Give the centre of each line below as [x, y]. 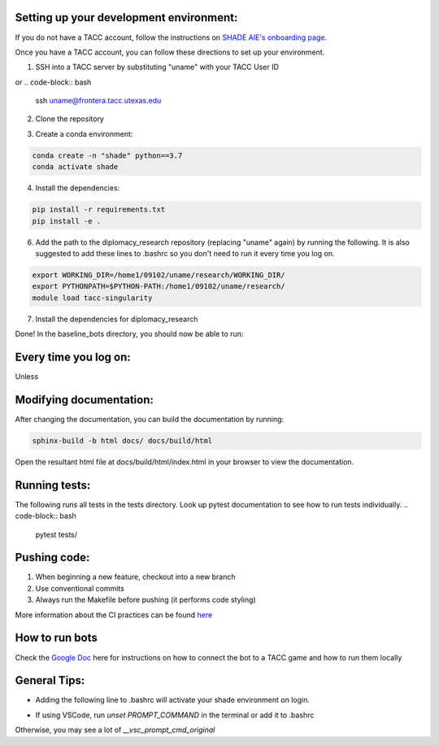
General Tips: [50, 680]
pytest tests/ [56, 534]
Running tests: [53, 485]
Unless [27, 377]
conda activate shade [75, 167]
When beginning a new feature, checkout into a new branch [135, 577]
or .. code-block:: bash [53, 82]
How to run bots [56, 638]
